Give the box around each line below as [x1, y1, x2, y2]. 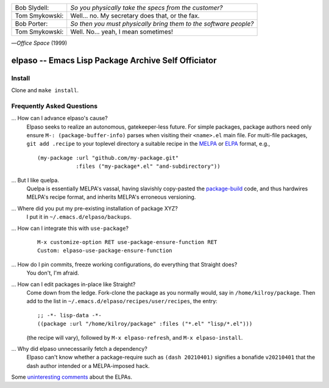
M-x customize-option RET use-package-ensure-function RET [37, 239, 218, 245]
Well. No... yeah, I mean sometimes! [70, 27, 173, 36]
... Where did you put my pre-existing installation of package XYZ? [11, 204, 178, 212]
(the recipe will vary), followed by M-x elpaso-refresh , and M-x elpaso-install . [26, 334, 243, 341]
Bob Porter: [15, 20, 48, 27]
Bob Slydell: [15, 4, 49, 12]
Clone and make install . [11, 87, 79, 94]
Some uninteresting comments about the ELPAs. [11, 373, 132, 381]
